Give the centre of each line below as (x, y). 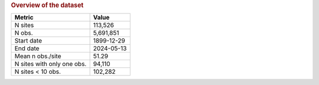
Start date (28, 41)
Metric (24, 18)
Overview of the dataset (47, 5)
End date (27, 48)
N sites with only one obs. (51, 64)
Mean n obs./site (38, 56)
